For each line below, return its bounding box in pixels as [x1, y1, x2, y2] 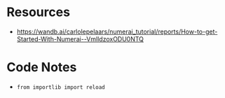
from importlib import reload [16, 83, 106, 91]
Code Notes [6, 59, 77, 76]
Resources [6, 4, 71, 20]
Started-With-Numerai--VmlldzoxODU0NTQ [16, 34, 144, 43]
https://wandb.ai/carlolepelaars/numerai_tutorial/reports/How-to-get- [16, 27, 218, 36]
